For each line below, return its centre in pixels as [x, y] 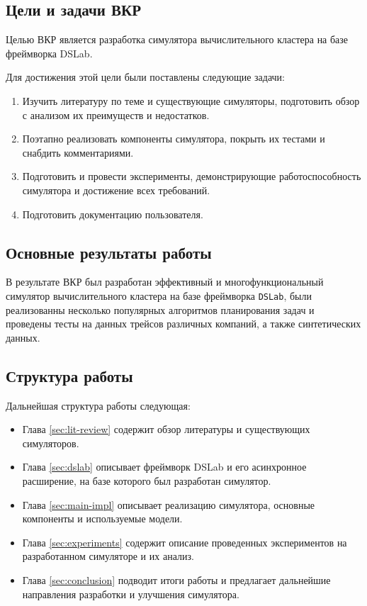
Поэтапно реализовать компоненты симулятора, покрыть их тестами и [174, 139]
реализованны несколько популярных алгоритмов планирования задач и [160, 309]
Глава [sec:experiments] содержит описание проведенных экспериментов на [185, 542]
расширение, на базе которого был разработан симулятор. [147, 480]
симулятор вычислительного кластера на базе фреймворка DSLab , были [159, 295]
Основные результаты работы [109, 252]
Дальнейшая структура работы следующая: [98, 405]
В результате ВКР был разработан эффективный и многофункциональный [165, 282]
